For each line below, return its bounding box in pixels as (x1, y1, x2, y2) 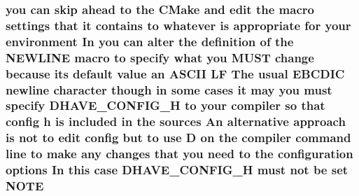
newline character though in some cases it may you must (6, 80, 332, 98)
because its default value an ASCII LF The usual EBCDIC (6, 64, 345, 82)
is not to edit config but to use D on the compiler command (6, 129, 351, 146)
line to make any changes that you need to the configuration (6, 145, 353, 162)
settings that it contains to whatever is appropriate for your (6, 16, 351, 34)
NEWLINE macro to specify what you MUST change (6, 48, 314, 66)
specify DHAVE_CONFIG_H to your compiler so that (6, 97, 325, 114)
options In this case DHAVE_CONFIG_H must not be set (6, 161, 349, 178)
